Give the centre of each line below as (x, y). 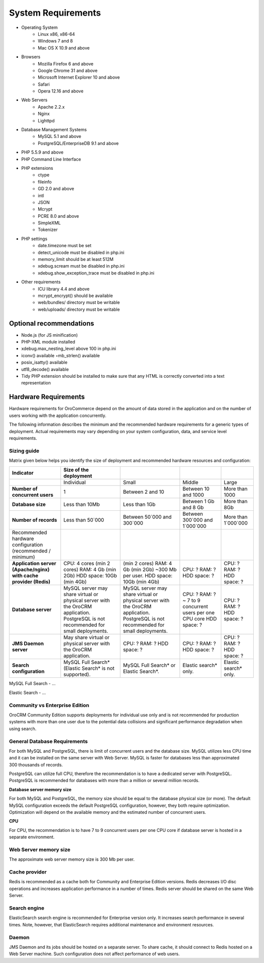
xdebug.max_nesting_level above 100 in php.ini (69, 349)
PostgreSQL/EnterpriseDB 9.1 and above (78, 143)
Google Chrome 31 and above (68, 70)
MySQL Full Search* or (149, 665)
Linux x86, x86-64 (56, 34)
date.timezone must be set (65, 246)
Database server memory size (40, 789)
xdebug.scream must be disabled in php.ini (81, 266)
